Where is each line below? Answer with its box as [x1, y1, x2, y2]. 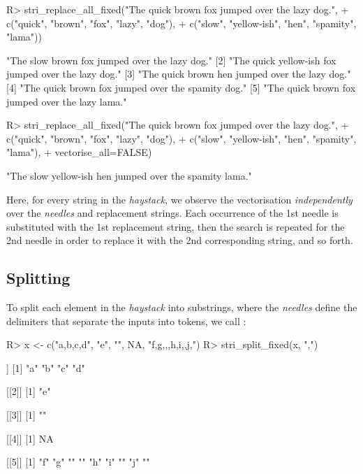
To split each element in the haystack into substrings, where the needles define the [6, 300, 357, 315]
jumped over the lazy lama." [6, 94, 127, 108]
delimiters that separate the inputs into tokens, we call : [6, 313, 246, 328]
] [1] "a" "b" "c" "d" [6, 360, 85, 375]
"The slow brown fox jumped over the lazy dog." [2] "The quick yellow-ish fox [6, 52, 336, 67]
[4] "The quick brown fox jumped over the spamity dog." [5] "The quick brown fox [6, 80, 356, 94]
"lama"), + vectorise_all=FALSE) [6, 145, 152, 159]
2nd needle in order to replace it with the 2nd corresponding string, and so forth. [6, 233, 353, 247]
